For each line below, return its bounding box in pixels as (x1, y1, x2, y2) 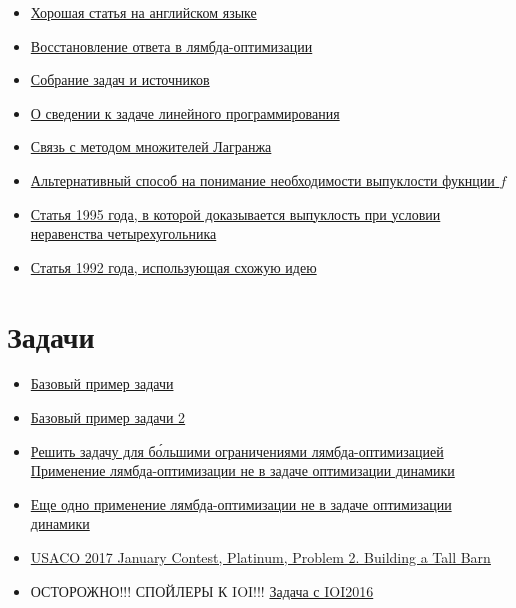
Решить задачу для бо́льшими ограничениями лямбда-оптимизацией (30, 440, 444, 461)
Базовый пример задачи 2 (30, 407, 186, 428)
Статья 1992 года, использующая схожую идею (30, 256, 317, 277)
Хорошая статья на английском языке (30, 2, 257, 22)
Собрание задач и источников (30, 69, 210, 90)
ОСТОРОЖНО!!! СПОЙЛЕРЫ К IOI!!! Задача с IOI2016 (30, 580, 374, 601)
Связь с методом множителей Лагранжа (30, 136, 272, 157)
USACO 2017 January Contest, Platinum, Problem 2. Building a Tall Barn (30, 547, 491, 568)
